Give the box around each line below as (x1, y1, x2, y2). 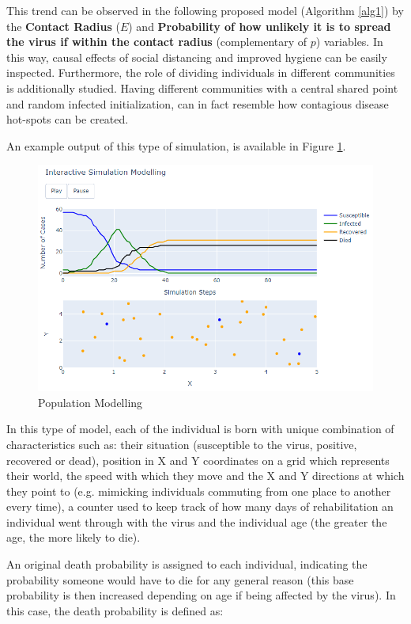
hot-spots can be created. (6, 111, 129, 127)
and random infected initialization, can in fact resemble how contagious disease (6, 95, 389, 112)
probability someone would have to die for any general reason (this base (6, 571, 354, 588)
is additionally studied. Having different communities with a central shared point (6, 79, 398, 96)
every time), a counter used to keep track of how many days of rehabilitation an (6, 498, 394, 515)
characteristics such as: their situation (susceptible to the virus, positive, (6, 436, 357, 452)
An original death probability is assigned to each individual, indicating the (6, 556, 368, 573)
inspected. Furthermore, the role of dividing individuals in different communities (6, 64, 395, 81)
